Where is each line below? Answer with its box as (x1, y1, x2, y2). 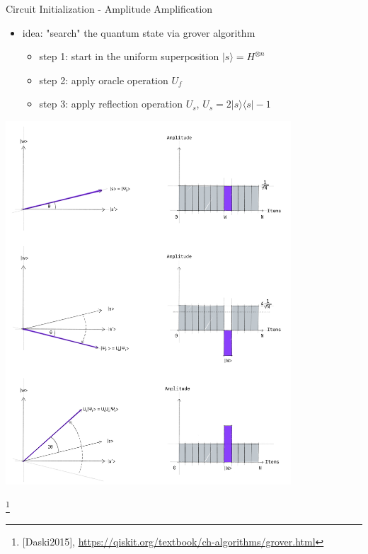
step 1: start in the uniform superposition (39, 49, 219, 64)
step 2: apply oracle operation (39, 72, 168, 87)
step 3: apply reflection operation (39, 96, 183, 111)
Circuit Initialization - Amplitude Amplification (6, 1, 213, 16)
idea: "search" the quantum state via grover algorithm (22, 25, 255, 40)
